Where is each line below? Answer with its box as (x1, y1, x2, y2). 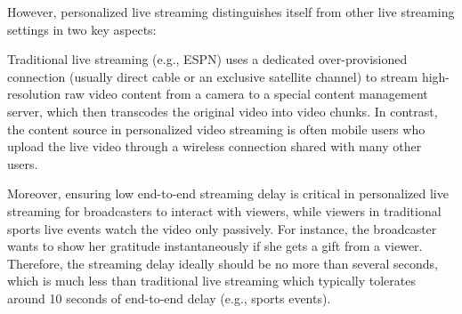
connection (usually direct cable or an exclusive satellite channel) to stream (7, 67, 418, 85)
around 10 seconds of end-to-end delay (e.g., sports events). (7, 288, 331, 307)
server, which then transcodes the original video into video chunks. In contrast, (7, 101, 438, 120)
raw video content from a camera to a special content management (64, 85, 428, 103)
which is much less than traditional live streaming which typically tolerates (7, 271, 416, 290)
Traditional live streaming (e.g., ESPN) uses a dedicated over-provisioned (7, 50, 408, 68)
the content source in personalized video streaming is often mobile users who (7, 119, 426, 138)
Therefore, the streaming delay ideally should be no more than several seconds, (7, 254, 438, 272)
